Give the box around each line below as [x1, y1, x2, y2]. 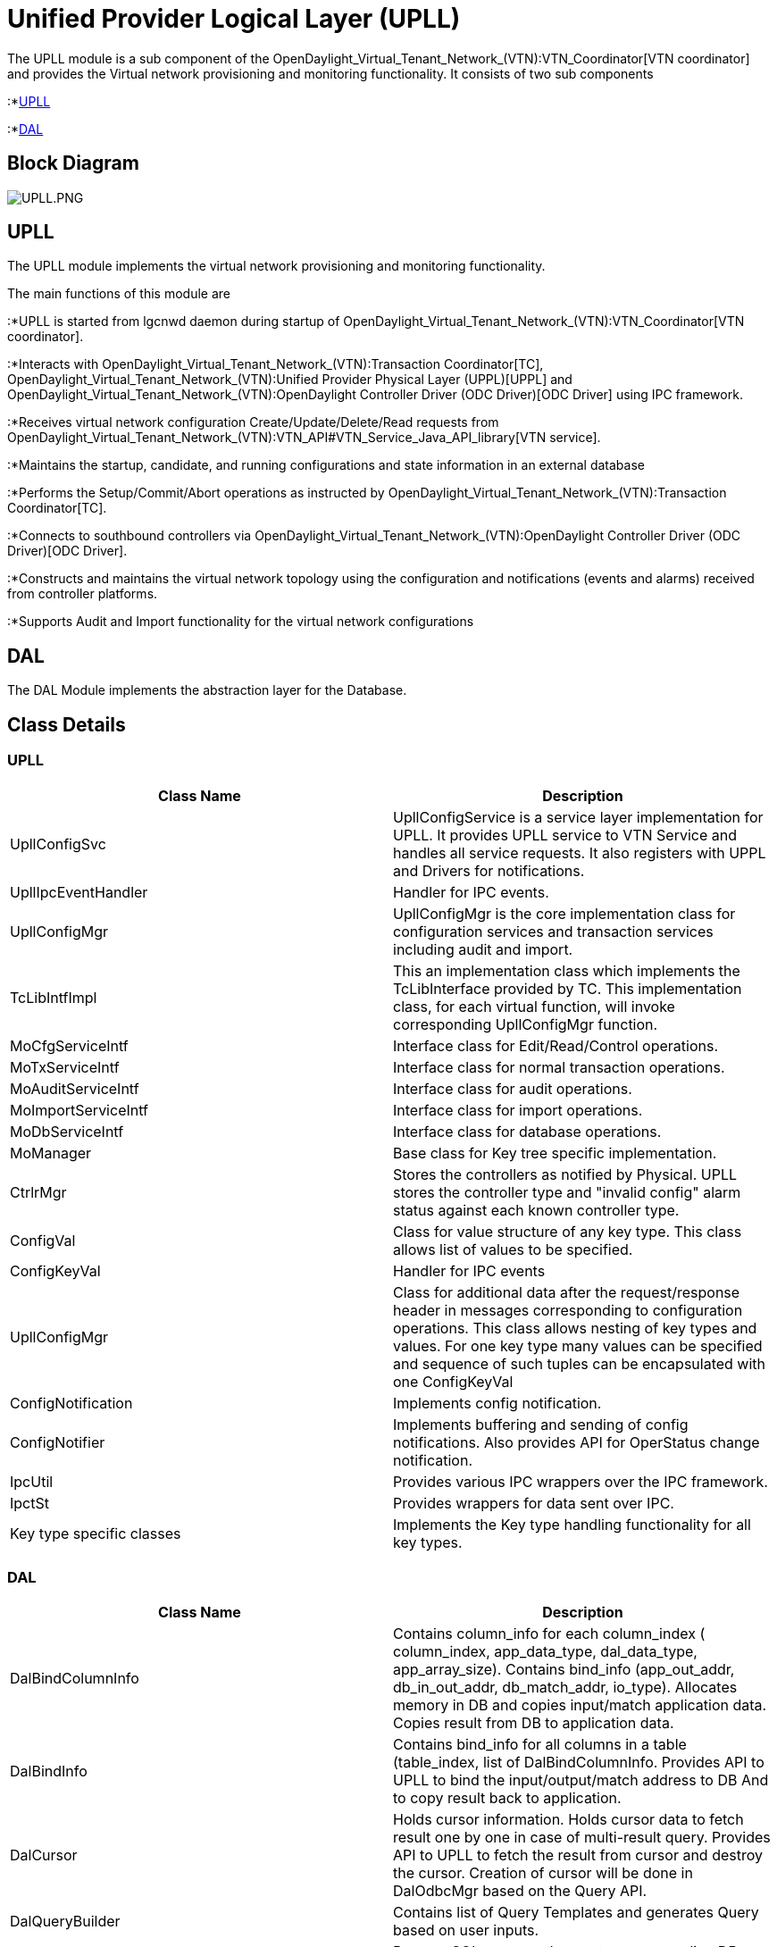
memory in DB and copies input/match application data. [393, 1696, 767, 1715]
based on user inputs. [393, 1921, 539, 1940]
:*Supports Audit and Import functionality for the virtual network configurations [7, 614, 474, 630]
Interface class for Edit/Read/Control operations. [393, 1036, 719, 1055]
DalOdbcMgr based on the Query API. [393, 1882, 647, 1901]
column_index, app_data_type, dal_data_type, [393, 1642, 698, 1661]
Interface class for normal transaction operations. [393, 1057, 725, 1076]
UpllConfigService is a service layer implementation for [393, 807, 764, 826]
